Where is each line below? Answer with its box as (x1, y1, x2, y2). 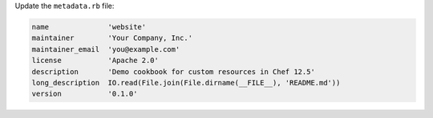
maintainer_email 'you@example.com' (31, 45, 180, 53)
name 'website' (31, 22, 147, 31)
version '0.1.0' (31, 89, 138, 99)
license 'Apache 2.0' (31, 56, 160, 65)
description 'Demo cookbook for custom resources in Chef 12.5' (31, 67, 316, 76)
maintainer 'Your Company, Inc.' (31, 33, 192, 43)
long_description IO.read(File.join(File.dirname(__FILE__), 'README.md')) (31, 78, 341, 87)
